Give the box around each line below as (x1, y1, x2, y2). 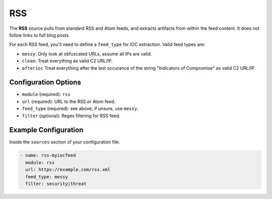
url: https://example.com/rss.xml (25, 167, 111, 173)
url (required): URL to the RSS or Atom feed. (22, 98, 116, 105)
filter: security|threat (25, 181, 87, 187)
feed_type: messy (25, 174, 68, 179)
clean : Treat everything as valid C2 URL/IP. (22, 58, 113, 64)
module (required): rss (22, 91, 71, 97)
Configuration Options (9, 78, 82, 87)
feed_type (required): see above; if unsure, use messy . (22, 106, 139, 112)
